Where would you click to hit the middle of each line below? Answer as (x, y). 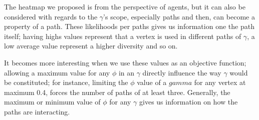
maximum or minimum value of (52, 102)
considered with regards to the (51, 16)
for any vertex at (220, 82)
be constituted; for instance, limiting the (66, 82)
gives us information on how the (189, 102)
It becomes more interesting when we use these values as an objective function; (125, 62)
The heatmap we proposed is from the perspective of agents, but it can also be (125, 6)
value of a (152, 82)
